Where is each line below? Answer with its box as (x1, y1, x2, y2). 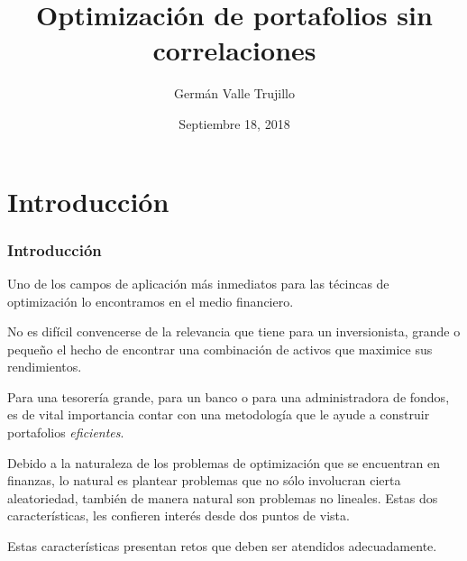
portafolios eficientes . (7, 423, 124, 442)
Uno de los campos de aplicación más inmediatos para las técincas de (7, 273, 389, 292)
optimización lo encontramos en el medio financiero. (7, 291, 294, 310)
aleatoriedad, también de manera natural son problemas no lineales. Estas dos (7, 488, 438, 507)
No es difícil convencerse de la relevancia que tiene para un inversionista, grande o (7, 322, 461, 341)
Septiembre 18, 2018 (179, 114, 290, 133)
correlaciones (152, 32, 316, 69)
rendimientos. (7, 357, 82, 376)
